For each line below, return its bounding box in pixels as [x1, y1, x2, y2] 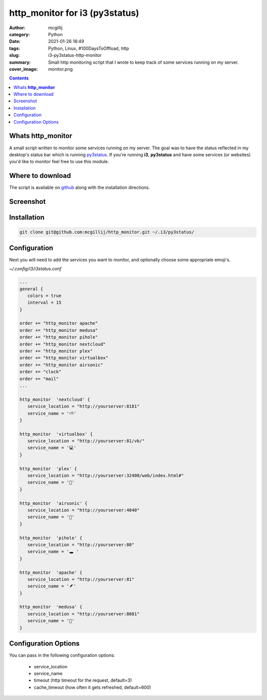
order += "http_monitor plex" [19, 349, 93, 354]
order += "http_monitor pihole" [19, 334, 98, 340]
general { [19, 286, 44, 292]
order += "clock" [19, 369, 62, 375]
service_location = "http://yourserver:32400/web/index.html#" [27, 473, 184, 479]
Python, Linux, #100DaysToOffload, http [48, 45, 130, 51]
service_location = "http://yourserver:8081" [27, 611, 140, 616]
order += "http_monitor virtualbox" [19, 355, 109, 361]
